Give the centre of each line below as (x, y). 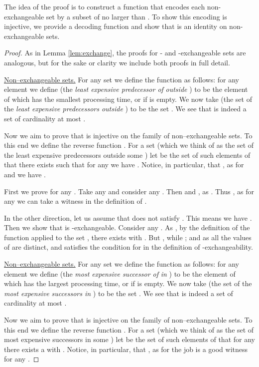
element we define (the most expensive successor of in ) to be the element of (120, 273)
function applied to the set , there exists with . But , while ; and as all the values (128, 237)
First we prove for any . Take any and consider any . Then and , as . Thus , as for (129, 191)
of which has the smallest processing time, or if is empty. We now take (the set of (128, 99)
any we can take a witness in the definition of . (75, 201)
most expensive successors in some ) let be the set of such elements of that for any (129, 339)
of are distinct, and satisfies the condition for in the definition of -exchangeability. (129, 247)
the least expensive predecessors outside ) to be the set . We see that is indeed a (125, 109)
